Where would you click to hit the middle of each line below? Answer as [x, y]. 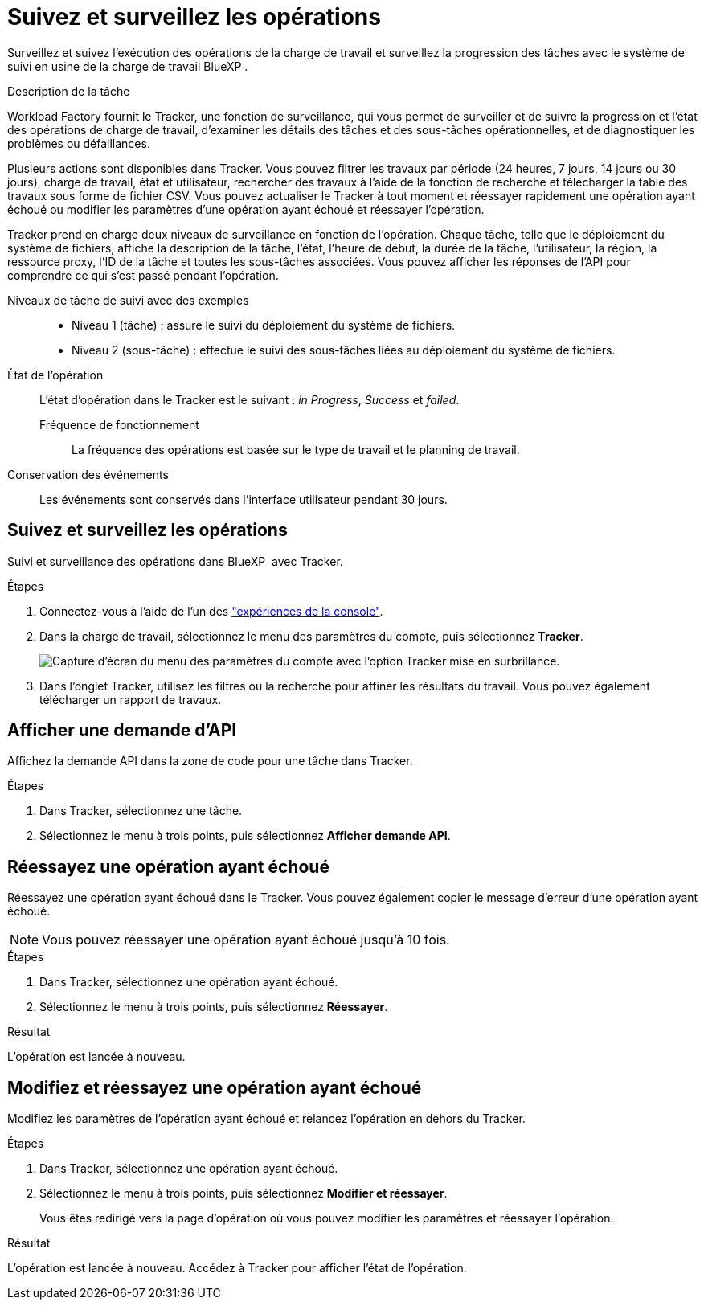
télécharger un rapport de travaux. [131, 699]
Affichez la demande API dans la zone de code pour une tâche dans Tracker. [210, 761]
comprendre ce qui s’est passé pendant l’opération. [143, 275]
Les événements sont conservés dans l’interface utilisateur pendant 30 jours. [244, 499]
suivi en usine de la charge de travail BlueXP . [128, 66]
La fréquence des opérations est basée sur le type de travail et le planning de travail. [296, 449]
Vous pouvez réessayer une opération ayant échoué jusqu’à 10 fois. [246, 940]
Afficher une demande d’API [122, 731]
